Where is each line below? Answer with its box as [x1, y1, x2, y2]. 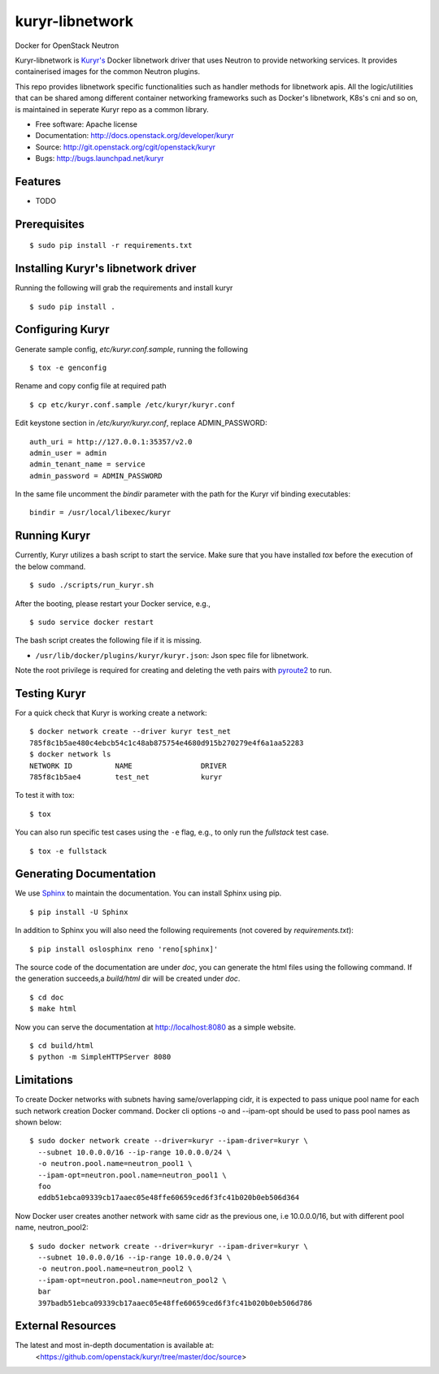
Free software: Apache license [35, 119, 138, 129]
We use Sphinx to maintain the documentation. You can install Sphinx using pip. [15, 888, 282, 898]
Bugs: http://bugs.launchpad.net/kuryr [35, 154, 164, 163]
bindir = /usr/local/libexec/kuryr [29, 508, 172, 518]
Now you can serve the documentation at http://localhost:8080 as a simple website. [15, 1022, 296, 1032]
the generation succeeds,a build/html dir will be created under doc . [15, 973, 241, 983]
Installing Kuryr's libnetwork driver [15, 262, 197, 275]
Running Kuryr [15, 529, 91, 543]
